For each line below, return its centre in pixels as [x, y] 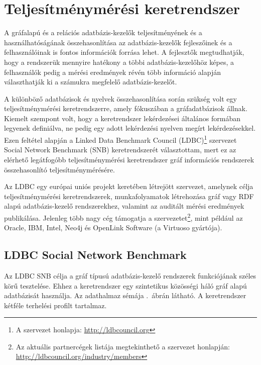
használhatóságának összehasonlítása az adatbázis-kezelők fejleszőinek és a [118, 42]
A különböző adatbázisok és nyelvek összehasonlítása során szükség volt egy [120, 98]
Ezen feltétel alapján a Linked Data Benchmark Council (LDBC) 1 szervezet [120, 139]
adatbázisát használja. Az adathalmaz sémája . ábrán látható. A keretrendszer [125, 295]
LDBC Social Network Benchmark [95, 255]
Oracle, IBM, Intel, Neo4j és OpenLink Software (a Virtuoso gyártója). [113, 227]
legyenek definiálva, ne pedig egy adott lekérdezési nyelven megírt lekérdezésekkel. [130, 128]
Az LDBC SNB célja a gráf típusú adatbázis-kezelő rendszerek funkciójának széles [130, 275]
